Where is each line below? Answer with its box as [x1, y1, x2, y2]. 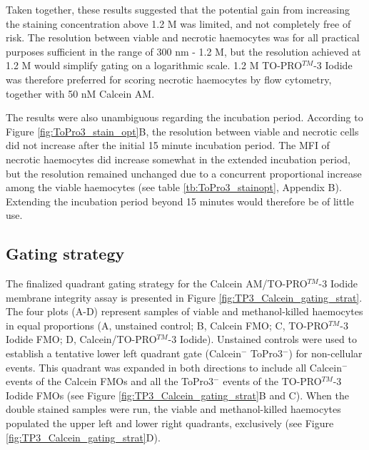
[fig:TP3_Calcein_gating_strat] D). [6, 429, 161, 444]
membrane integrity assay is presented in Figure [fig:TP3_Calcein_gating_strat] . [6, 290, 363, 305]
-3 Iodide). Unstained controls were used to [168, 332, 357, 347]
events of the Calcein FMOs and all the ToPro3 [6, 374, 214, 389]
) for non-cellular [288, 346, 363, 361]
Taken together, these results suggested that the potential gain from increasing [6, 2, 350, 16]
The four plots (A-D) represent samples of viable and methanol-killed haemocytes [6, 304, 363, 319]
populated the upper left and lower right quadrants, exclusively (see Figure [6, 416, 334, 431]
